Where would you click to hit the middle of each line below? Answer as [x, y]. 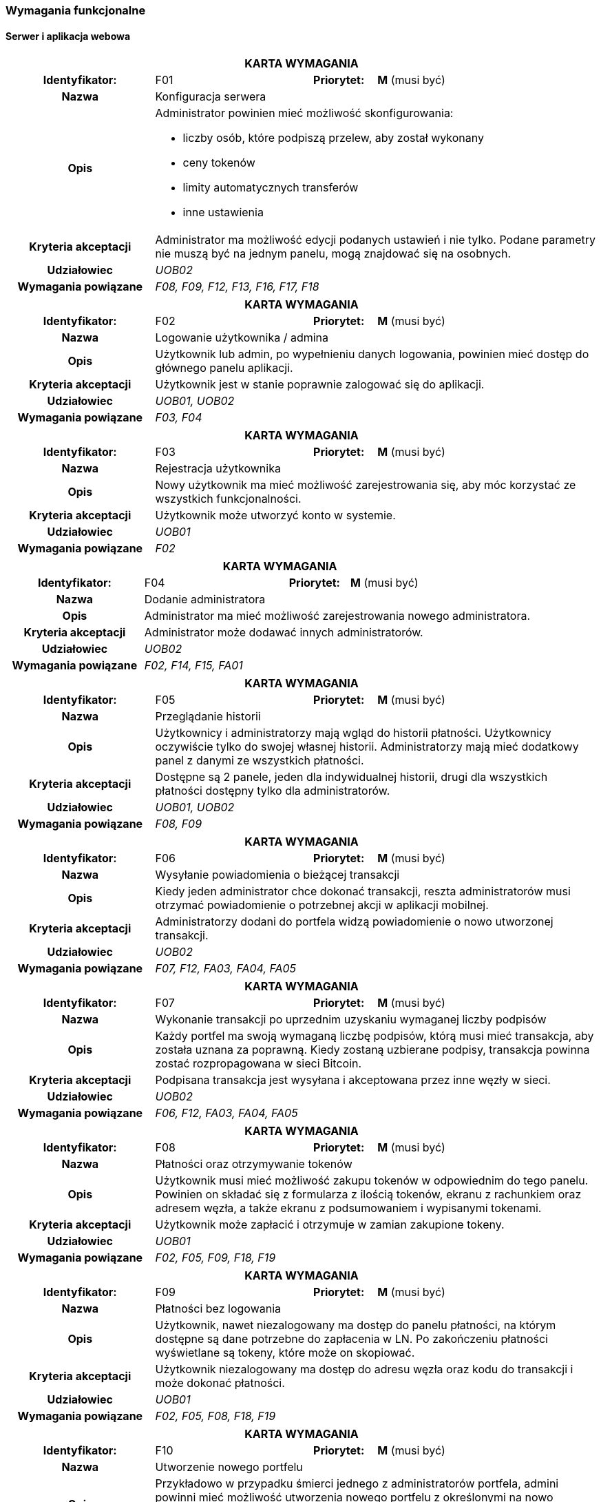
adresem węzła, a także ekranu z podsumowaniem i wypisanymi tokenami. [348, 1208]
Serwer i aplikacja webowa [68, 36]
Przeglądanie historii [208, 717]
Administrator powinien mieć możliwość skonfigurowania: [304, 113]
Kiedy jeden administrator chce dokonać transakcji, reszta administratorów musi [363, 891]
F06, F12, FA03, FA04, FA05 [226, 1113]
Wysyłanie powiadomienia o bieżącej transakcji [277, 875]
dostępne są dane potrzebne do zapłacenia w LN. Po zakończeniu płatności [351, 1339]
